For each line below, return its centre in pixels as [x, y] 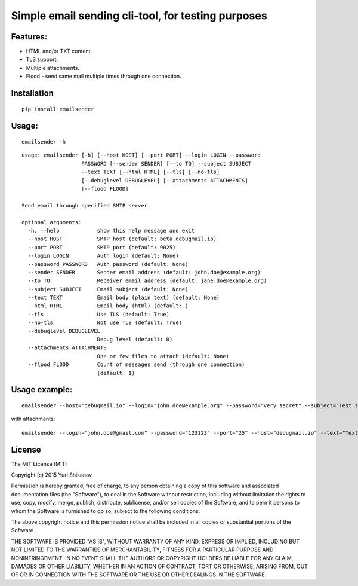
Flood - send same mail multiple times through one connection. [104, 76]
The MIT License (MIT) [39, 464]
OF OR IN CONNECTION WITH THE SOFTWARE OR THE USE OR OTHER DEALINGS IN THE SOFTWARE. [139, 575]
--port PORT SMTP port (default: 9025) [102, 247]
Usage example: [42, 390]
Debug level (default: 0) [135, 340]
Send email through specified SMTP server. [86, 205]
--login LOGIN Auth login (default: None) [103, 256]
